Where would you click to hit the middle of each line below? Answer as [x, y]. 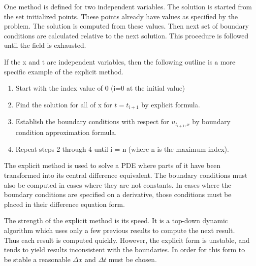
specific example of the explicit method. [64, 71]
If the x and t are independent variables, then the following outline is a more [120, 61]
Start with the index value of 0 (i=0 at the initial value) [100, 88]
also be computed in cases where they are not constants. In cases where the [118, 184]
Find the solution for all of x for [64, 104]
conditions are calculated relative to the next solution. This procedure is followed [126, 35]
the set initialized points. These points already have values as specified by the [121, 16]
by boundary [211, 121]
